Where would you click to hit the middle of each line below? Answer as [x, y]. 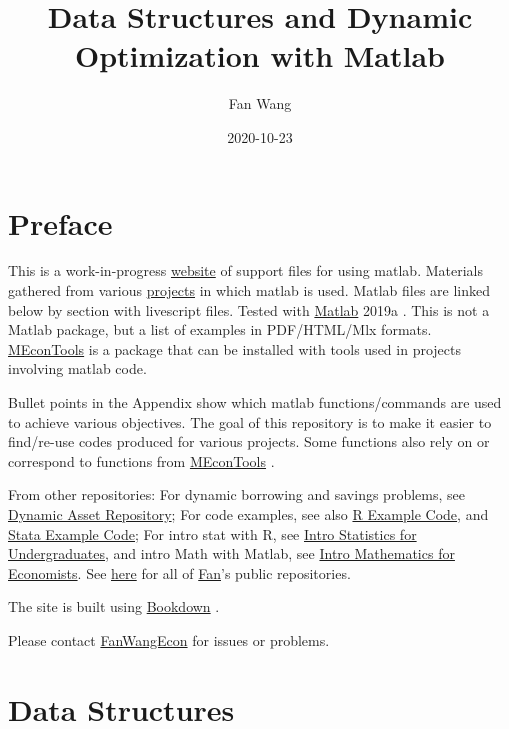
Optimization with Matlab [260, 55]
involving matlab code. [77, 368]
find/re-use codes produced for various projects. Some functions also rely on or [249, 441]
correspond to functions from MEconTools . [141, 460]
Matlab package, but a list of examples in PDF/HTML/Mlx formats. [220, 329]
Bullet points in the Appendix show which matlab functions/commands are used [255, 402]
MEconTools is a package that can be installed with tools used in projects [234, 348]
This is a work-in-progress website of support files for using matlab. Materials [245, 270]
